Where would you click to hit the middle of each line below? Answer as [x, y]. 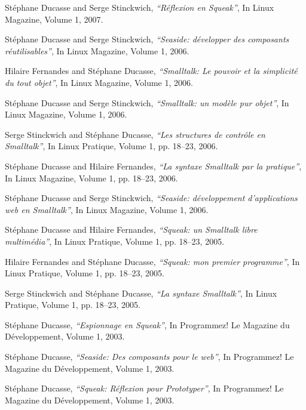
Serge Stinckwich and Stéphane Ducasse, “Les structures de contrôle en [135, 134]
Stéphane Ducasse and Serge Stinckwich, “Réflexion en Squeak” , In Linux [140, 7]
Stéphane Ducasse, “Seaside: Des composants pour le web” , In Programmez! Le [149, 357]
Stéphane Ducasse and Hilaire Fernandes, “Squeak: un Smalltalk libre [131, 229]
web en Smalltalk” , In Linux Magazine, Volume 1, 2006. [107, 209]
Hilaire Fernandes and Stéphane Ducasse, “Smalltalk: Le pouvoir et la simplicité [151, 71]
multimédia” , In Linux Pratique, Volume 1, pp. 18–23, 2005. [115, 241]
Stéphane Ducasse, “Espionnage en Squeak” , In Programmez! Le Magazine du [147, 324]
